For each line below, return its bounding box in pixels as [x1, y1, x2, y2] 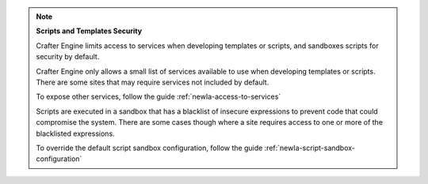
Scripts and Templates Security [36, 26, 143, 36]
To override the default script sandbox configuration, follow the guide [36, 143, 263, 152]
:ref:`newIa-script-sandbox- [264, 143, 356, 152]
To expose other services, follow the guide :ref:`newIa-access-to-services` [36, 92, 281, 102]
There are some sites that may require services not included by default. [36, 77, 269, 87]
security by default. [36, 52, 100, 62]
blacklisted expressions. [36, 129, 115, 138]
